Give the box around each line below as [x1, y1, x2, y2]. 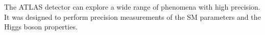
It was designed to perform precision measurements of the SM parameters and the [4, 11, 261, 22]
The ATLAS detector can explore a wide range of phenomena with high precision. [4, 2, 260, 12]
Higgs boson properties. [4, 21, 78, 32]
